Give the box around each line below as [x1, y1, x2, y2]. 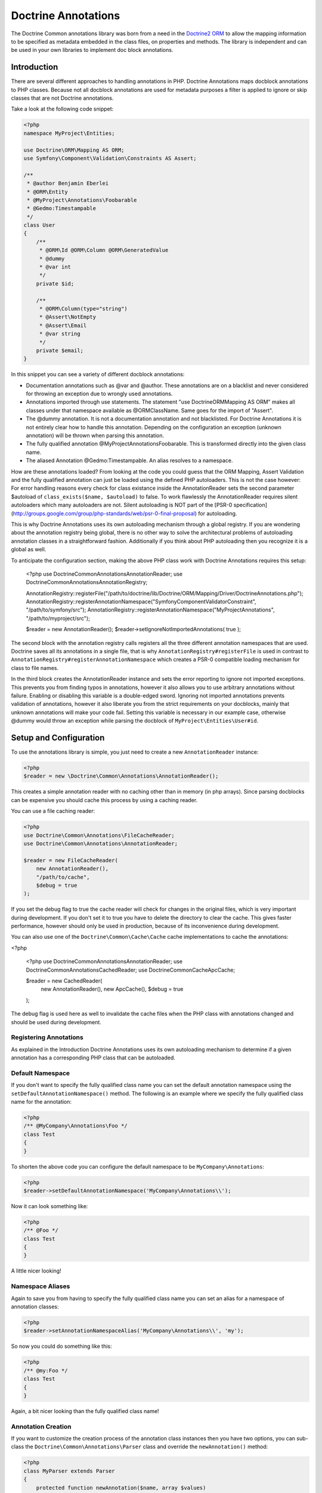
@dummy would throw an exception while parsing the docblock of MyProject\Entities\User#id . [11, 717, 259, 724]
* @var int [39, 263, 72, 271]
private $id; [36, 280, 75, 287]
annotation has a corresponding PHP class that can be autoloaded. [11, 1054, 176, 1061]
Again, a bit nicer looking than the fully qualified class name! [11, 1407, 159, 1415]
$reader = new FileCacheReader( [23, 857, 119, 864]
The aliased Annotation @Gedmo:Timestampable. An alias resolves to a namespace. [26, 457, 233, 464]
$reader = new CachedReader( [26, 977, 103, 985]
